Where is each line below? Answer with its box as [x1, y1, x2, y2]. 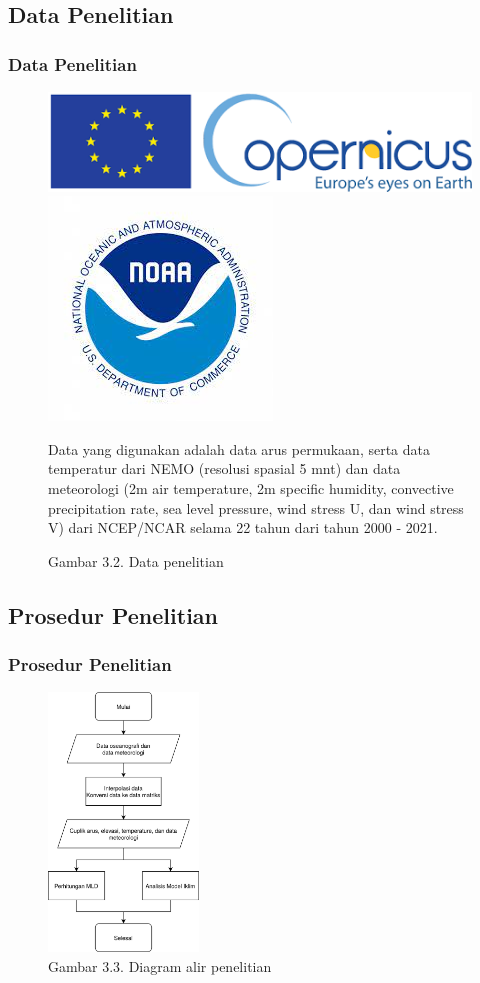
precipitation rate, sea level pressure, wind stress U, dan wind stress [48, 497, 464, 518]
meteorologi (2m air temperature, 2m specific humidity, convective [48, 477, 454, 498]
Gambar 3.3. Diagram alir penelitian [48, 955, 272, 976]
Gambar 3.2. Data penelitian [48, 550, 224, 571]
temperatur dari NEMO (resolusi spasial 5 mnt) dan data [48, 458, 401, 479]
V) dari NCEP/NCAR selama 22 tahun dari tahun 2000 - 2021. [48, 517, 438, 538]
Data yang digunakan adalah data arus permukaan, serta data [48, 438, 431, 459]
